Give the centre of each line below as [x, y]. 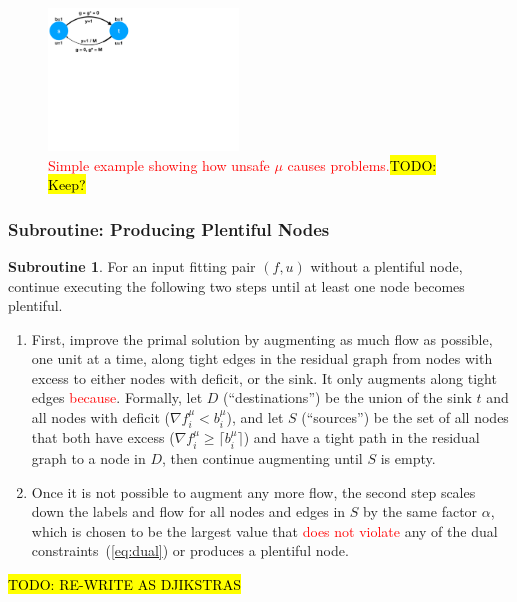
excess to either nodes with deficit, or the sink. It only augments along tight [264, 377]
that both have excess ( [103, 437]
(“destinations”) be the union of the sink [347, 397]
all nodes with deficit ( [100, 417]
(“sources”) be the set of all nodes [405, 417]
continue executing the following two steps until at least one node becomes [236, 285]
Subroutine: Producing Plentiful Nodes [169, 228]
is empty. [408, 457]
